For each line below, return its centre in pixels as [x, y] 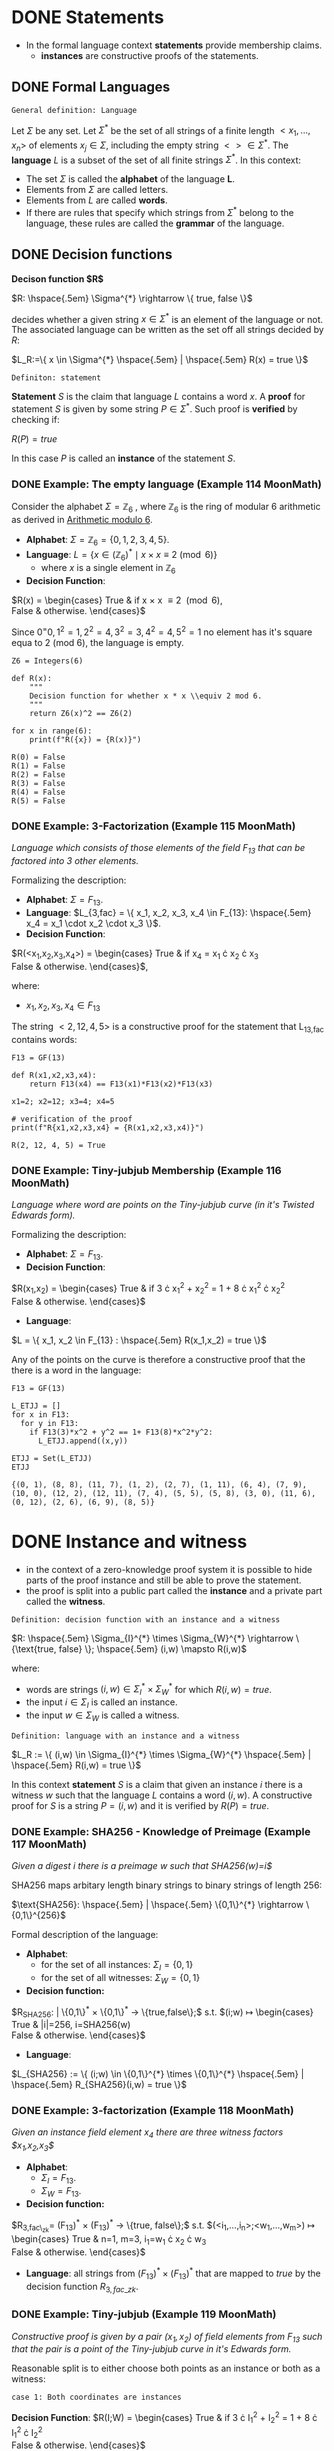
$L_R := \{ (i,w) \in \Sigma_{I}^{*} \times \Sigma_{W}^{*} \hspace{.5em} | [161, 1754]
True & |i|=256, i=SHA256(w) [71, 2025]
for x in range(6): [52, 731]
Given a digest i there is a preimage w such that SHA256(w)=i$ [142, 1865]
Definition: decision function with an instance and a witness [146, 1619]
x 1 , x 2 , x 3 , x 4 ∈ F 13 [63, 1006]
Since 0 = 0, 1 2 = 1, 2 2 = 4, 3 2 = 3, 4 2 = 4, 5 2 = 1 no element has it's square [162, 631]
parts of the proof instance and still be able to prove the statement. [163, 1580]
